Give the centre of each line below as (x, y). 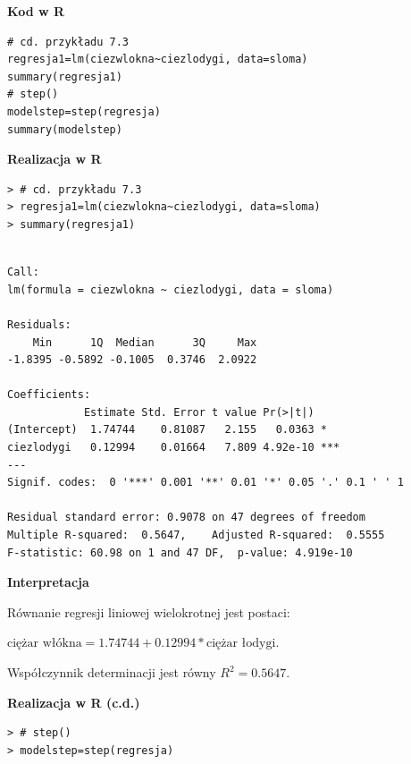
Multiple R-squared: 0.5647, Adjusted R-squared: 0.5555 (196, 535)
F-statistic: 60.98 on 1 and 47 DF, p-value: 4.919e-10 (180, 552)
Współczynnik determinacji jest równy (112, 672)
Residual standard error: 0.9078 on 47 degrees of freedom (186, 518)
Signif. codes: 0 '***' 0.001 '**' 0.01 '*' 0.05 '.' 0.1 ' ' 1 (205, 483)
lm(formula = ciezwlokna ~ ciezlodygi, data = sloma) (171, 289)
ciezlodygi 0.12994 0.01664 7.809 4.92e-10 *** (174, 448)
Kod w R (36, 11)
